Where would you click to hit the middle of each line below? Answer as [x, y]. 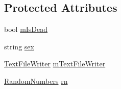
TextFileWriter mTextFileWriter [55, 64]
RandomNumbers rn [36, 81]
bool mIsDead [26, 29]
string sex [19, 46]
